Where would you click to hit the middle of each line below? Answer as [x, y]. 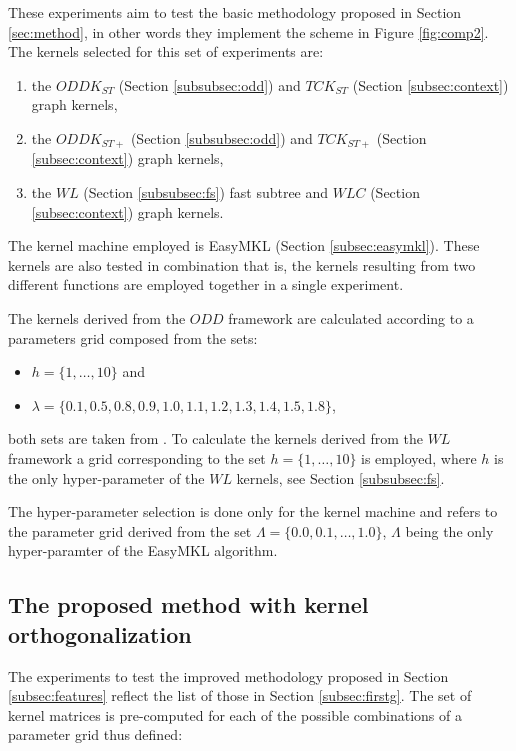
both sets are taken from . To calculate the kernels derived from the [215, 438]
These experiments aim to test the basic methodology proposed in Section [235, 12]
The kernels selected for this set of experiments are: [166, 51]
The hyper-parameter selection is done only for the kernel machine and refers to [253, 511]
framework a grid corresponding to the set [137, 457]
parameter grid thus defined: [95, 734]
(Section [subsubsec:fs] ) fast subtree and [206, 192]
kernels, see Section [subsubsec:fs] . [340, 477]
